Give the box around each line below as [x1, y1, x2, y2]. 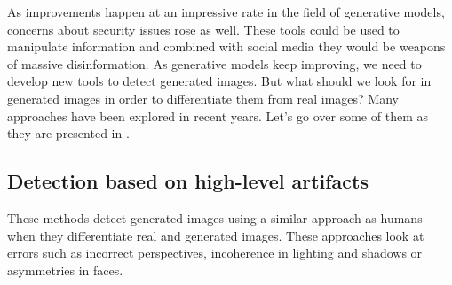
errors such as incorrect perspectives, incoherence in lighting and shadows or [7, 243, 423, 262]
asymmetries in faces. [7, 260, 123, 279]
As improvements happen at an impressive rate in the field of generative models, [7, 3, 445, 20]
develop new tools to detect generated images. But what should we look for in [7, 72, 432, 90]
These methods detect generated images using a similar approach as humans [7, 208, 423, 227]
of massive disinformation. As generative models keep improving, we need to [7, 54, 422, 73]
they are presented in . [7, 124, 130, 142]
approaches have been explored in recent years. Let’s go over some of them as [7, 106, 428, 125]
